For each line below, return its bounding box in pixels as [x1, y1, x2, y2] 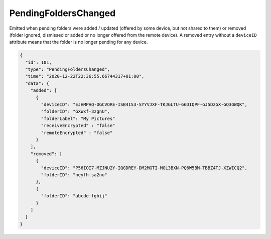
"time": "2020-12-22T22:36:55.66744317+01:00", [25, 73, 145, 79]
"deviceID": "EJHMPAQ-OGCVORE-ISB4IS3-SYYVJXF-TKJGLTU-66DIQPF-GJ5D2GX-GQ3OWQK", [41, 102, 248, 107]
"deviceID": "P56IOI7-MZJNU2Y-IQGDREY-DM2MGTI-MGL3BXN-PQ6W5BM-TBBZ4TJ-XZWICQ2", [41, 165, 248, 171]
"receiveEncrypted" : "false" [41, 123, 115, 129]
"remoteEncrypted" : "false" [41, 130, 113, 136]
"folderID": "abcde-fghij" [41, 193, 107, 199]
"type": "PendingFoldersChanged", [25, 67, 110, 72]
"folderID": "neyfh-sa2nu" [41, 172, 107, 178]
